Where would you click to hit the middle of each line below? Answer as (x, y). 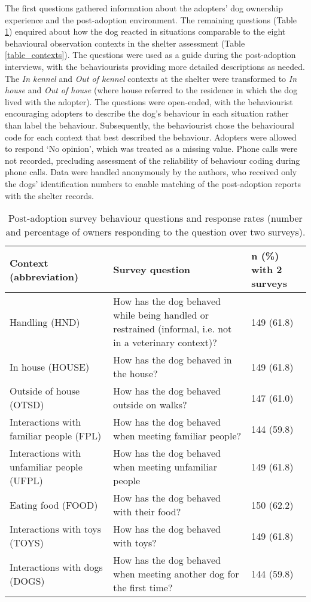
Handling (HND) (45, 322)
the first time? (143, 588)
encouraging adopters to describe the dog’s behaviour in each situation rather (147, 113)
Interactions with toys (56, 529)
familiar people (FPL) (56, 436)
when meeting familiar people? (177, 436)
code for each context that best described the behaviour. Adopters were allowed (151, 137)
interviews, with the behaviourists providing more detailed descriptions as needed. (155, 66)
